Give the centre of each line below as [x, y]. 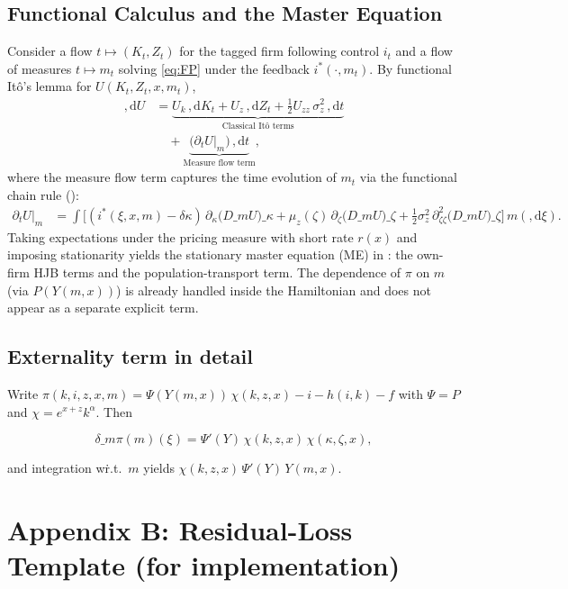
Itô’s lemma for [50, 86]
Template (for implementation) [204, 565]
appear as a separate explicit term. [103, 308]
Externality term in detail [130, 356]
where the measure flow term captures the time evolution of [172, 177]
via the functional [408, 177]
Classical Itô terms [258, 127]
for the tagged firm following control [279, 51]
